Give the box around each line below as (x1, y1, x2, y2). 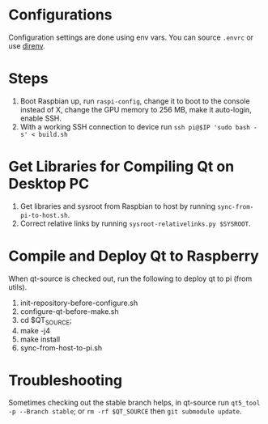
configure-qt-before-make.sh (19, 306, 119, 316)
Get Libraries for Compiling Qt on (8, 158, 235, 176)
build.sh (38, 130, 68, 138)
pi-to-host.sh (19, 211, 68, 219)
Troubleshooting (8, 371, 123, 389)
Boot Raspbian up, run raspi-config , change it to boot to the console (19, 95, 250, 106)
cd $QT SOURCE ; (19, 315, 72, 327)
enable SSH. (19, 113, 62, 123)
